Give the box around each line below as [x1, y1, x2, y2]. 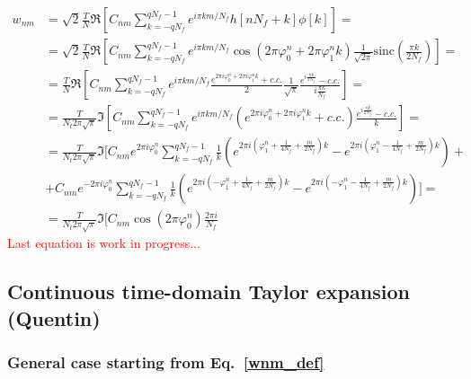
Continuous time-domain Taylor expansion [7, 278, 410, 305]
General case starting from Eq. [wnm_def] [7, 350, 324, 373]
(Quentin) [7, 304, 101, 331]
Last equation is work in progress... [7, 234, 200, 252]
